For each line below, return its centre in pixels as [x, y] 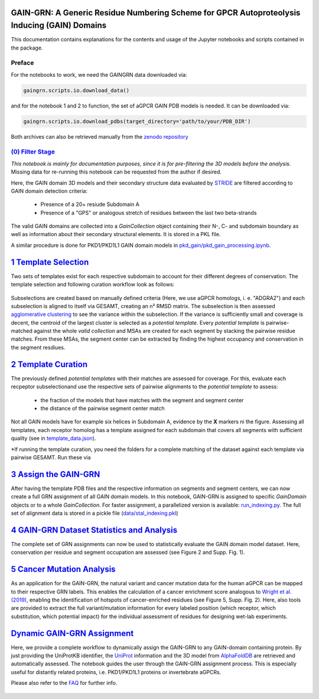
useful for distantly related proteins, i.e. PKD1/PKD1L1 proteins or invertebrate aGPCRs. [116, 672]
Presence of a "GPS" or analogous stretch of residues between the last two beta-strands [149, 213]
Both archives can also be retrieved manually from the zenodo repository [100, 136]
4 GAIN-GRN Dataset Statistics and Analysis [94, 530]
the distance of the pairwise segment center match [102, 408]
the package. [27, 48]
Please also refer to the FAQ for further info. [64, 683]
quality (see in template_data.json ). [53, 438]
